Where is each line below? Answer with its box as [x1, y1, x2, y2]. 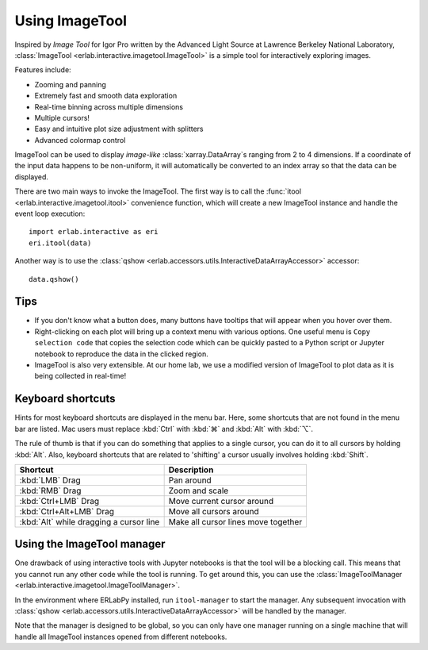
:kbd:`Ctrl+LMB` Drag [19, 495, 100, 506]
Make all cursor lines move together [168, 516, 303, 527]
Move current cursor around [168, 495, 274, 506]
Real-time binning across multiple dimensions [34, 102, 184, 111]
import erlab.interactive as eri [29, 227, 159, 237]
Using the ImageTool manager [14, 537, 166, 551]
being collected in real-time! [34, 371, 127, 381]
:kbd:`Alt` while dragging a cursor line [19, 516, 160, 527]
